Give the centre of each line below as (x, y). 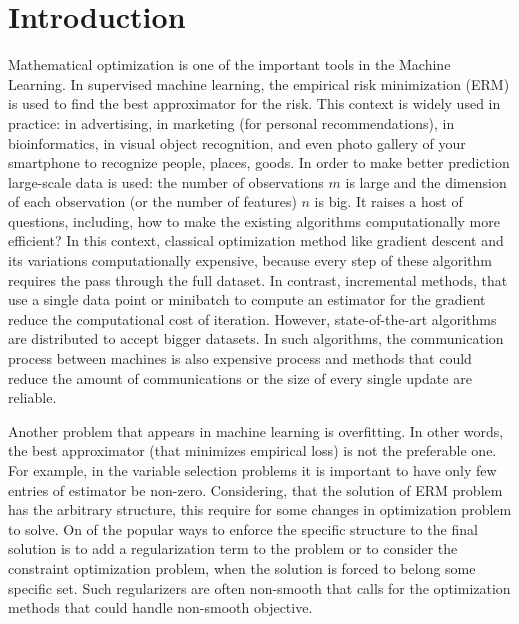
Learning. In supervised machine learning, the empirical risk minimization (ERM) (259, 83)
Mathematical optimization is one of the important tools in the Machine (229, 64)
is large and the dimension (426, 181)
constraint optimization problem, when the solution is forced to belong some (242, 567)
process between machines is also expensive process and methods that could (240, 358)
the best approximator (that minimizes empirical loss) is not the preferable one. (252, 450)
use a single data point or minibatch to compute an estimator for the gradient (247, 299)
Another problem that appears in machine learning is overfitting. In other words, (256, 430)
